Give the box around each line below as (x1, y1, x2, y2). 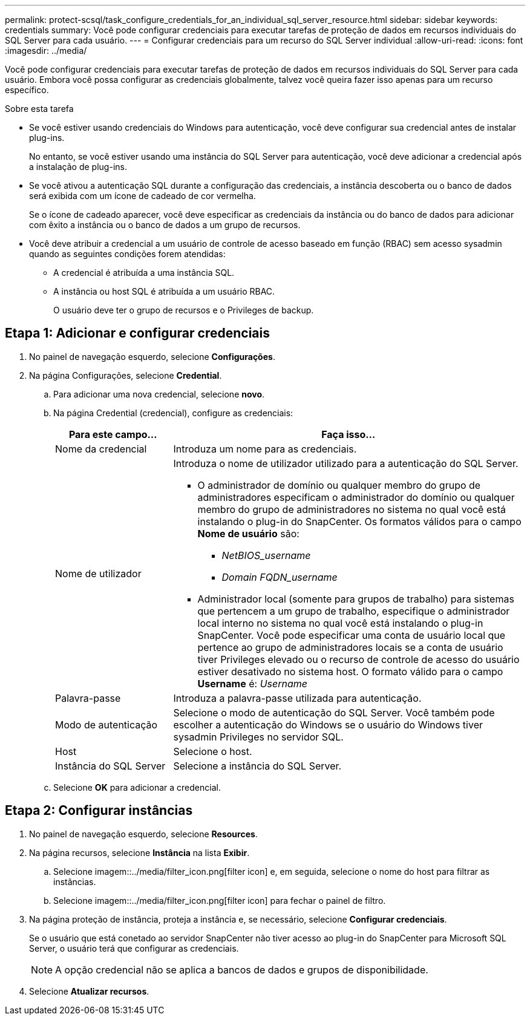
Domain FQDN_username (221, 570, 338, 583)
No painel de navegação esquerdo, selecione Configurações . (29, 351, 275, 362)
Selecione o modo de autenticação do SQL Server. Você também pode (173, 706, 495, 719)
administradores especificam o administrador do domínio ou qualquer (197, 491, 515, 503)
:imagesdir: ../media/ (5, 45, 87, 56)
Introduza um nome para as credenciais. (173, 442, 357, 455)
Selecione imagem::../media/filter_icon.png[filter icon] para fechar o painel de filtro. (53, 895, 386, 906)
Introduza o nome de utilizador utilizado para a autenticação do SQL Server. (173, 457, 519, 469)
